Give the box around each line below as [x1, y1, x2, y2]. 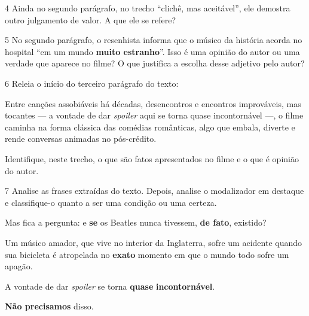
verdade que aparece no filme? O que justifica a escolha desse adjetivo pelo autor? [5, 57, 305, 69]
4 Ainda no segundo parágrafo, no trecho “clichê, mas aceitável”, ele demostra [5, 2, 290, 14]
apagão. [5, 260, 33, 272]
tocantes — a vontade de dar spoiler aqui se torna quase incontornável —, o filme [5, 109, 304, 121]
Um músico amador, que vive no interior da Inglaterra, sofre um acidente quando [5, 236, 302, 248]
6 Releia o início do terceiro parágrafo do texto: [5, 77, 179, 89]
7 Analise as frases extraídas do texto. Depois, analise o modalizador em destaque [5, 184, 304, 197]
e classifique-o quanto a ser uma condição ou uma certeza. [5, 196, 217, 208]
